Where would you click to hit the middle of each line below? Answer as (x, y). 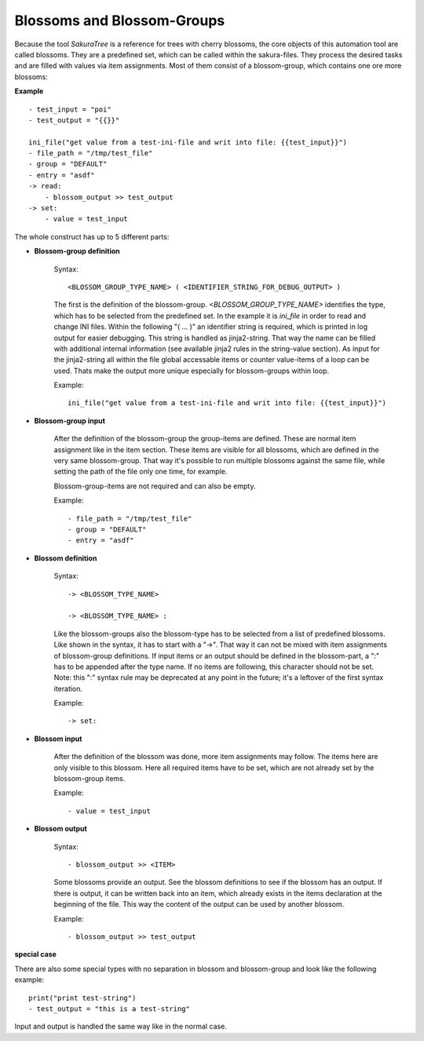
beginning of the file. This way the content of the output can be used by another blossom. (199, 904)
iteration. (68, 689)
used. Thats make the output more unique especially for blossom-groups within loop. (192, 371)
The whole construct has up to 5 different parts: (92, 236)
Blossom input (58, 739)
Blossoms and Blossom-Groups (120, 20)
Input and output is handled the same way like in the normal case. (121, 1026)
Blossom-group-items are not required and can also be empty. (155, 486)
